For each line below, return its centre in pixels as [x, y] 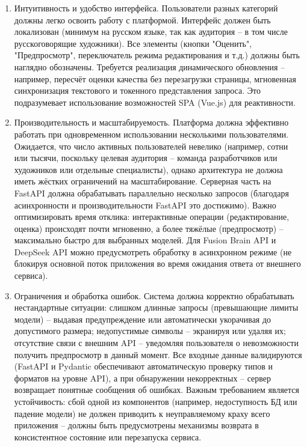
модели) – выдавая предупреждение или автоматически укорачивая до [143, 319]
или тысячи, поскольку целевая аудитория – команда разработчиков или [146, 158]
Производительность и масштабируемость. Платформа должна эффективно [151, 122]
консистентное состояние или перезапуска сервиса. [108, 436]
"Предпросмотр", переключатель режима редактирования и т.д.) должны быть [157, 55]
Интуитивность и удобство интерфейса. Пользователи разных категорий [146, 8]
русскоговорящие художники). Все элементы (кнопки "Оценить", [133, 43]
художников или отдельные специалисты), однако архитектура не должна [148, 169]
